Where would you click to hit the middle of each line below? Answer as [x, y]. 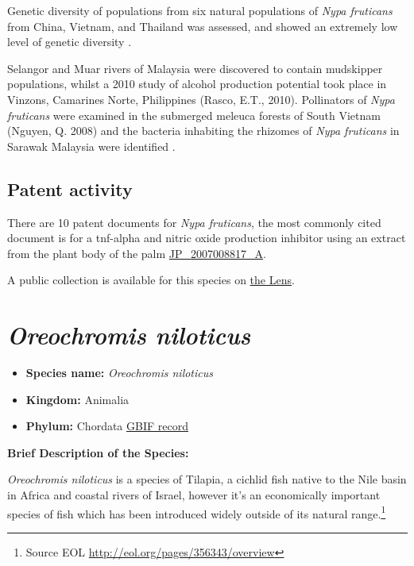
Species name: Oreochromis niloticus [119, 373]
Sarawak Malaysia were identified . [91, 146]
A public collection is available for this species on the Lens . [151, 280]
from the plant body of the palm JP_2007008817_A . [137, 253]
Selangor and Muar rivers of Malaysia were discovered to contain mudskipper [195, 68]
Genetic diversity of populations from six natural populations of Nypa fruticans [200, 10]
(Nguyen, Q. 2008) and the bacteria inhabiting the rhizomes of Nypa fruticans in [203, 131]
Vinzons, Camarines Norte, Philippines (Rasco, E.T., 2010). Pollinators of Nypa [201, 99]
